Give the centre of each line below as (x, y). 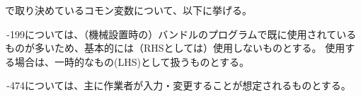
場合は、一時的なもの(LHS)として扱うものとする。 (132, 61)
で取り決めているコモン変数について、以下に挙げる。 (128, 10)
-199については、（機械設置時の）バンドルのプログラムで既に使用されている (182, 34)
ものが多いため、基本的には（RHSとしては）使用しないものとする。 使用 (175, 48)
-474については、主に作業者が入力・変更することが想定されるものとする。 (179, 85)
